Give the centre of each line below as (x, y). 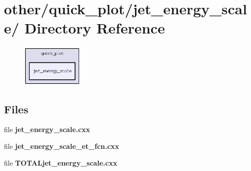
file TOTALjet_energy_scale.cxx (61, 162)
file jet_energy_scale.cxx (47, 129)
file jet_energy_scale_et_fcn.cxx (62, 146)
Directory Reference (95, 28)
